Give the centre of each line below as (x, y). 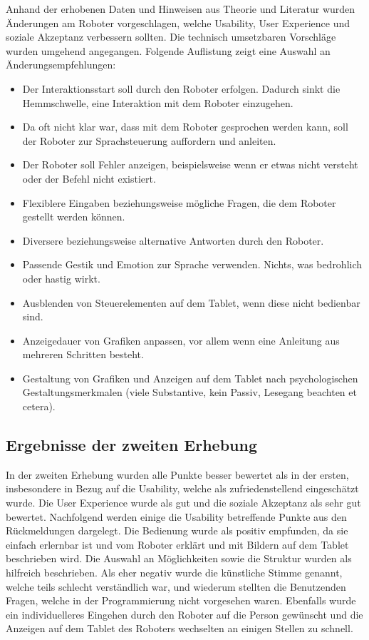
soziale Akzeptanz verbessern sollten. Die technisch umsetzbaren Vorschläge (171, 37)
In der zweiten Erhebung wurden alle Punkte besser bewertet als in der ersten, (177, 474)
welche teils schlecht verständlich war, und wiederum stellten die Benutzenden (176, 586)
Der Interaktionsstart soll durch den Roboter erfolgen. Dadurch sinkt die (181, 88)
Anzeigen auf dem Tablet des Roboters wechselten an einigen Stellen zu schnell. (180, 628)
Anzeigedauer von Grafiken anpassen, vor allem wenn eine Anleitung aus (181, 340)
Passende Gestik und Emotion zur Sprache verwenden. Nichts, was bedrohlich (192, 264)
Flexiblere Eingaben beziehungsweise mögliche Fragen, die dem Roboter (179, 202)
